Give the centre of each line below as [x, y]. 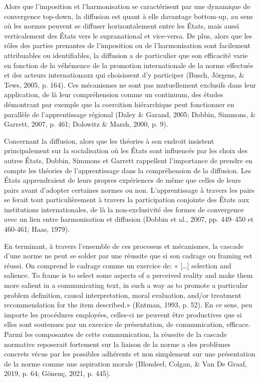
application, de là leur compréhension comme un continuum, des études [114, 94]
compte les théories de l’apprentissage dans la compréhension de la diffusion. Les [128, 170]
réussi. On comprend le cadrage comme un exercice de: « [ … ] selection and [118, 265]
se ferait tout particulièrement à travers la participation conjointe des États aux [127, 200]
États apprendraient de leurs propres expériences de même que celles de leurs [122, 180]
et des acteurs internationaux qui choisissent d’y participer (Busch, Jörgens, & [124, 75]
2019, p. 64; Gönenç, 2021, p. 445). [58, 373]
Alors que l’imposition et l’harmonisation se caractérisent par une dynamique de [127, 6]
